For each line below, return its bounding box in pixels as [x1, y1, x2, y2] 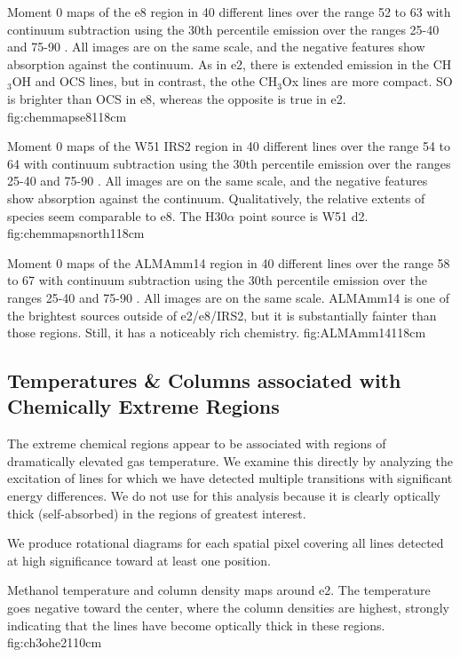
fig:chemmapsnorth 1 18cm [7, 224, 145, 242]
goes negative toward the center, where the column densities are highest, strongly [7, 598, 449, 617]
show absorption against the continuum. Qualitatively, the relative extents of [7, 188, 425, 207]
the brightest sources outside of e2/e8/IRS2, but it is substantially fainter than [7, 305, 437, 324]
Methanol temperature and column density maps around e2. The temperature [7, 581, 431, 599]
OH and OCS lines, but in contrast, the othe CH [12, 72, 278, 91]
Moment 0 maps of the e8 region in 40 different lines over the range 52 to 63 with [7, 3, 451, 20]
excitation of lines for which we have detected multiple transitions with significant [7, 469, 453, 487]
